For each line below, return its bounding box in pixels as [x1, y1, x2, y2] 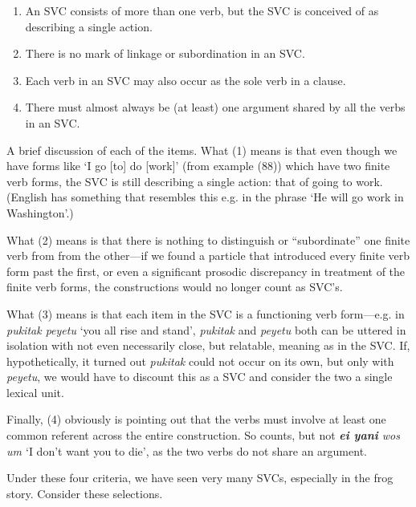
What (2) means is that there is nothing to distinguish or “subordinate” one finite [6, 231, 410, 248]
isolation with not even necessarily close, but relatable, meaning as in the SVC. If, [6, 337, 410, 354]
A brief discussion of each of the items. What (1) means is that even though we [6, 141, 398, 158]
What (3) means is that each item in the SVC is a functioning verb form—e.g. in [6, 305, 405, 322]
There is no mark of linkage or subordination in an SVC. [25, 45, 305, 62]
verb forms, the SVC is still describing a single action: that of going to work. [6, 172, 383, 189]
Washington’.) [6, 204, 74, 221]
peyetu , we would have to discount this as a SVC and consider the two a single [6, 368, 393, 385]
